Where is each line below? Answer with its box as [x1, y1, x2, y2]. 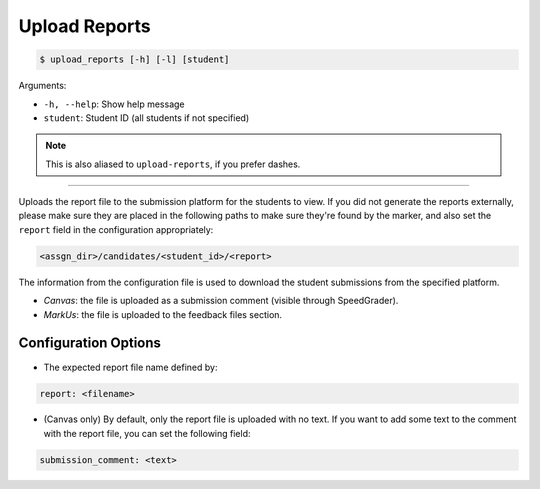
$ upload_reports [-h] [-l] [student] [39, 54, 230, 65]
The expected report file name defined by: [43, 361, 218, 373]
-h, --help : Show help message [43, 98, 185, 110]
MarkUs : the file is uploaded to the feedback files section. [43, 308, 283, 320]
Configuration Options [18, 335, 162, 352]
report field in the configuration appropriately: [18, 223, 214, 235]
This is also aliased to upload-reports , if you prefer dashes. [45, 158, 301, 170]
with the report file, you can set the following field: [43, 427, 251, 439]
